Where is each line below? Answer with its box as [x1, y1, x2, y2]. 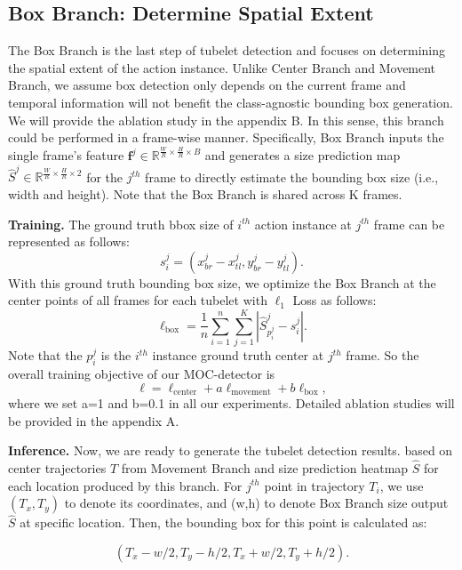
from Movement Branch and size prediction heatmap [121, 458, 409, 477]
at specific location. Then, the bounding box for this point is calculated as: [20, 513, 427, 532]
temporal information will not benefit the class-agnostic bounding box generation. [8, 92, 453, 111]
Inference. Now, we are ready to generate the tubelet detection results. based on [8, 441, 453, 460]
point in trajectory [264, 476, 365, 494]
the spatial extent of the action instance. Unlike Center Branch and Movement [8, 58, 436, 76]
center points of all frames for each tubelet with [8, 291, 267, 309]
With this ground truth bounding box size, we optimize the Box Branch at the [8, 273, 436, 292]
